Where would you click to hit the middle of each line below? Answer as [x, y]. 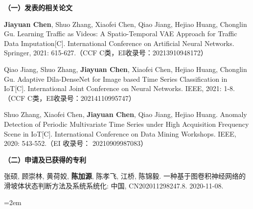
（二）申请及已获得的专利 [45, 159]
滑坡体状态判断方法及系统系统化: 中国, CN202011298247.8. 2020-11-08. [114, 185]
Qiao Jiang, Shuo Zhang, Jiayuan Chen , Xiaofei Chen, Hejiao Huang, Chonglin [126, 69]
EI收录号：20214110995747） [91, 98]
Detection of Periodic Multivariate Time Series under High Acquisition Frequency [126, 124]
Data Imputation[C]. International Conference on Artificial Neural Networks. [119, 43]
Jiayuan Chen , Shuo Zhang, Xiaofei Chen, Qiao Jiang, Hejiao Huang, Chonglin [126, 24]
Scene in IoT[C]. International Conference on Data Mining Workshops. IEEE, [120, 133]
